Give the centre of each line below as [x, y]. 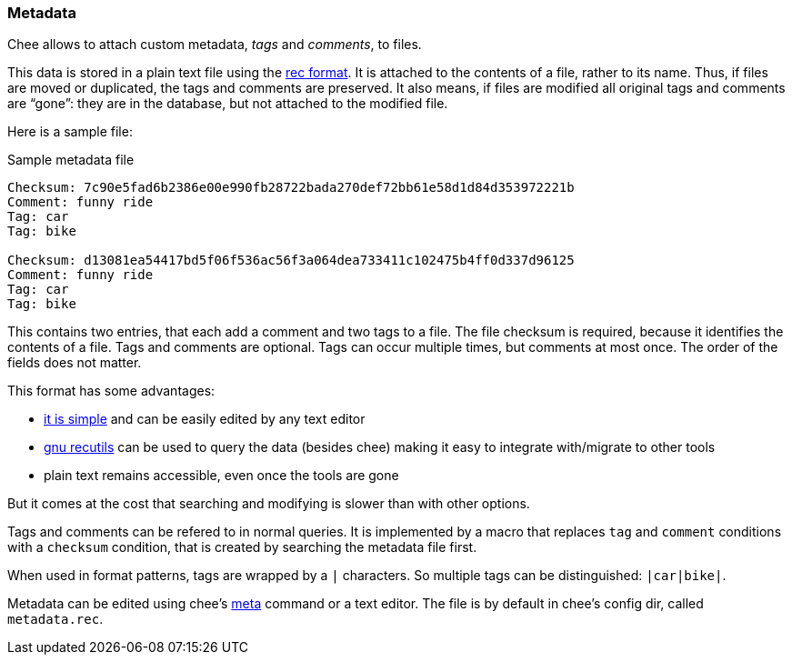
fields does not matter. [75, 363]
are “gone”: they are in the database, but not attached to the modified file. [228, 104]
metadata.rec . [55, 619]
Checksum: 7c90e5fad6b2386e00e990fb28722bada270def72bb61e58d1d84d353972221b [291, 188]
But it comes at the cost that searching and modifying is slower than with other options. [269, 504]
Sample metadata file [71, 160]
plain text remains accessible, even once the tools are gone [221, 476]
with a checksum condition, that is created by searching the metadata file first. [242, 547]
